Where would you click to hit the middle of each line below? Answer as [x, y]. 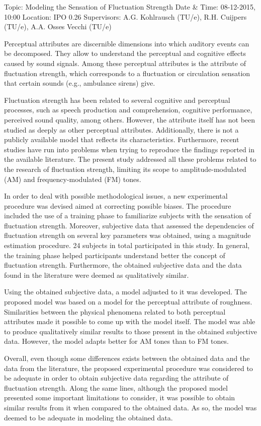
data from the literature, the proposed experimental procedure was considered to [128, 368]
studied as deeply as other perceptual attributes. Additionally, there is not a [121, 129]
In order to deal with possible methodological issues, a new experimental [116, 196]
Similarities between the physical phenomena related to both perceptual [115, 311]
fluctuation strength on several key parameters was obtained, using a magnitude [127, 235]
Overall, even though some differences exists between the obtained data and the [127, 358]
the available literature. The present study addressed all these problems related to [130, 159]
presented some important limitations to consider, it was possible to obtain [120, 398]
